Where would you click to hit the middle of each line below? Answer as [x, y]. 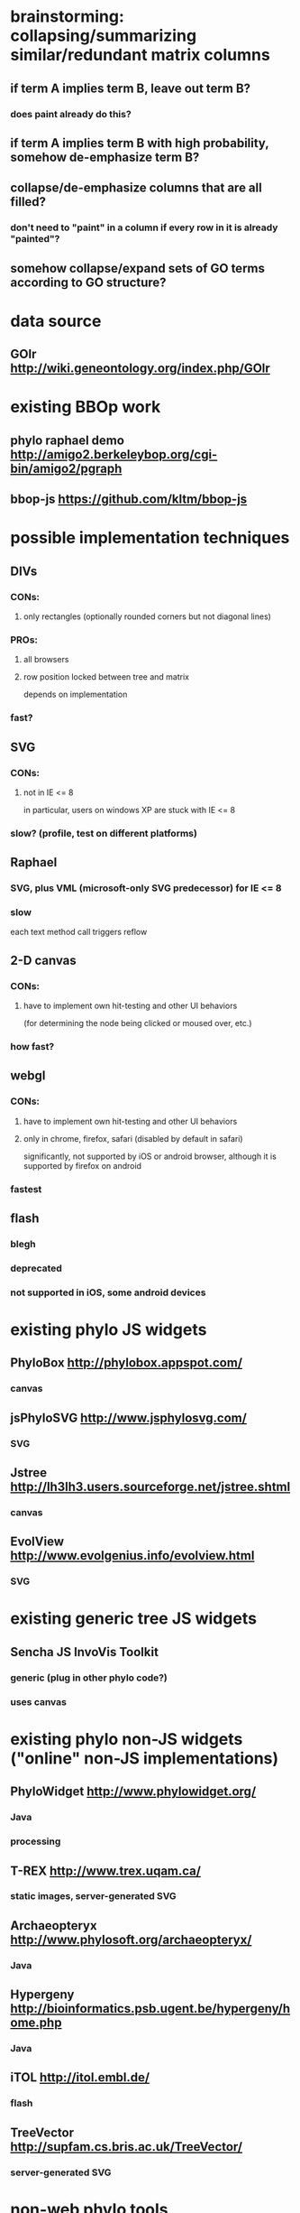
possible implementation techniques [150, 538]
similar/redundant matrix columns [141, 55]
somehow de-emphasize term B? [105, 157]
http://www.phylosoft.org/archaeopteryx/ [131, 1939]
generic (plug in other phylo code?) [89, 1678]
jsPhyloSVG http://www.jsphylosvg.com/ [128, 1417]
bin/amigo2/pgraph [66, 468]
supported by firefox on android [82, 1165]
